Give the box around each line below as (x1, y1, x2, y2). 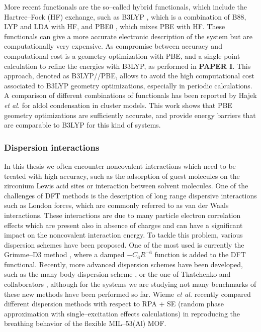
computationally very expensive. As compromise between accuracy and (4, 41, 222, 51)
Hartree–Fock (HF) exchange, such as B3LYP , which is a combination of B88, (4, 11, 246, 22)
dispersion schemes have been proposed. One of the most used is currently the (4, 239, 244, 250)
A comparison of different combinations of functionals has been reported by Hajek (4, 90, 257, 100)
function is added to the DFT (154, 249, 246, 260)
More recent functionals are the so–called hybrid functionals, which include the (4, 2, 247, 12)
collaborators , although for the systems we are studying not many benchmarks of (4, 279, 256, 289)
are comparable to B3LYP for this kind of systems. (4, 120, 161, 130)
